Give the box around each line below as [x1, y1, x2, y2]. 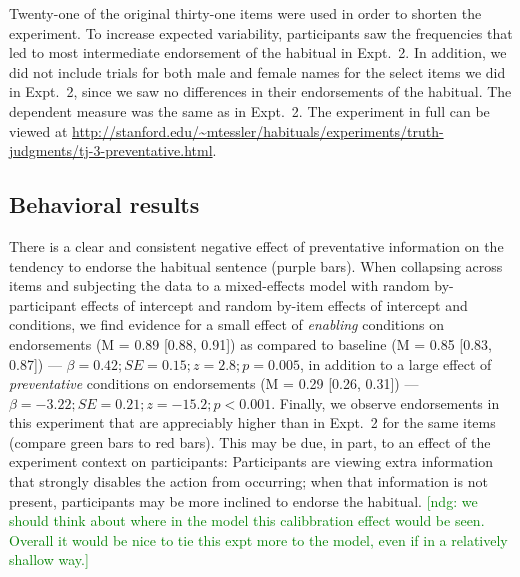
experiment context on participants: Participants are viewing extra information [9, 451, 494, 472]
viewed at [9, 120, 68, 141]
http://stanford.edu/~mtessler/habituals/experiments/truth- [72, 120, 444, 141]
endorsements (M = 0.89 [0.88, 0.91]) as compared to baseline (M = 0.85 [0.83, [9, 333, 492, 354]
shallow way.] [9, 549, 89, 570]
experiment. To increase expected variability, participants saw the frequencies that [9, 22, 513, 43]
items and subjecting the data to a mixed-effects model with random [9, 275, 430, 296]
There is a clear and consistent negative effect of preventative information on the [9, 235, 504, 256]
